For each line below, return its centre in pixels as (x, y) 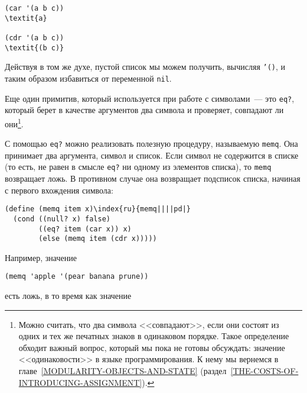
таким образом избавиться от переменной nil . (88, 78)
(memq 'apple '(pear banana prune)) (77, 277)
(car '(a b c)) (35, 8)
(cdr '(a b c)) (35, 38)
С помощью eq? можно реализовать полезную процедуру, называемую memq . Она (151, 144)
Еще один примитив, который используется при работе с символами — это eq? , (150, 98)
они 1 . (14, 123)
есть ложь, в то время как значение (68, 296)
